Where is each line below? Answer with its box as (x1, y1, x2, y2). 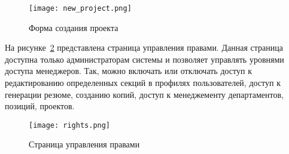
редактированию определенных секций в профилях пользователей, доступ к (5, 76, 281, 89)
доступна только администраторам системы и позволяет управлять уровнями (5, 53, 284, 65)
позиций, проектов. (5, 100, 75, 112)
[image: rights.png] (29, 121, 111, 130)
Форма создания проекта (29, 21, 118, 33)
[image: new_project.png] (29, 4, 132, 13)
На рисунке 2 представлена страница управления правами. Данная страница (5, 41, 283, 54)
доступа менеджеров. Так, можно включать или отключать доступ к (5, 64, 252, 77)
